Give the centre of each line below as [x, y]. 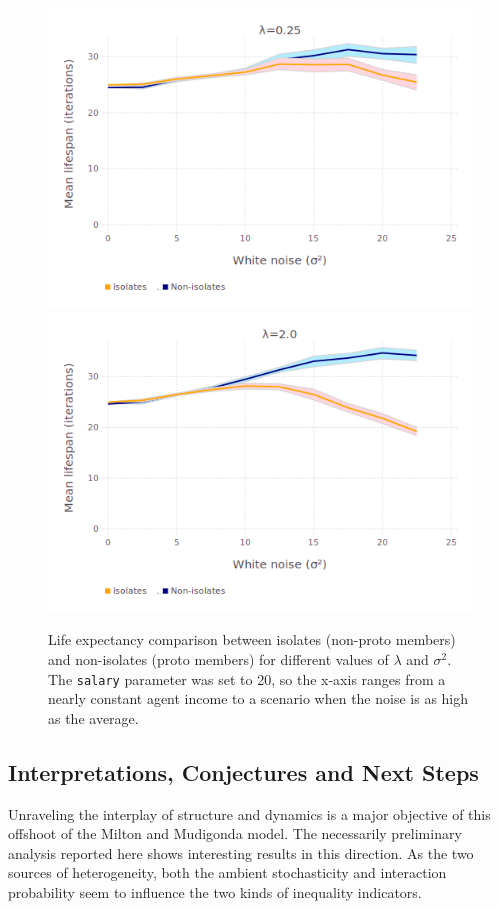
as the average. [93, 717]
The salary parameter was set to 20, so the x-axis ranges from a [247, 678]
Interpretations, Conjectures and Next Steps [243, 771]
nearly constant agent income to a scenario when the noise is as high [258, 698]
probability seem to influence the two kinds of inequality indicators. [215, 891]
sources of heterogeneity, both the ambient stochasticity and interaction [227, 872]
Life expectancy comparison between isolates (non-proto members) [252, 639]
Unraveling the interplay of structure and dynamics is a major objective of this [249, 813]
